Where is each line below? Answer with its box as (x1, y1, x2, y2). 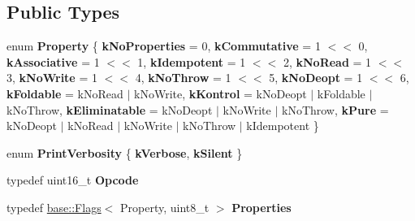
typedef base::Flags (6, 198, 102, 215)
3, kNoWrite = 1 (6, 69, 97, 86)
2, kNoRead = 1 (283, 53, 372, 70)
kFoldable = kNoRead (6, 84, 123, 102)
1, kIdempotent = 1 (137, 53, 246, 70)
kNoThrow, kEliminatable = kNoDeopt (6, 101, 213, 118)
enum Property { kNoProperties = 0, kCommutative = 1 (6, 37, 321, 54)
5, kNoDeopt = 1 (269, 69, 363, 86)
